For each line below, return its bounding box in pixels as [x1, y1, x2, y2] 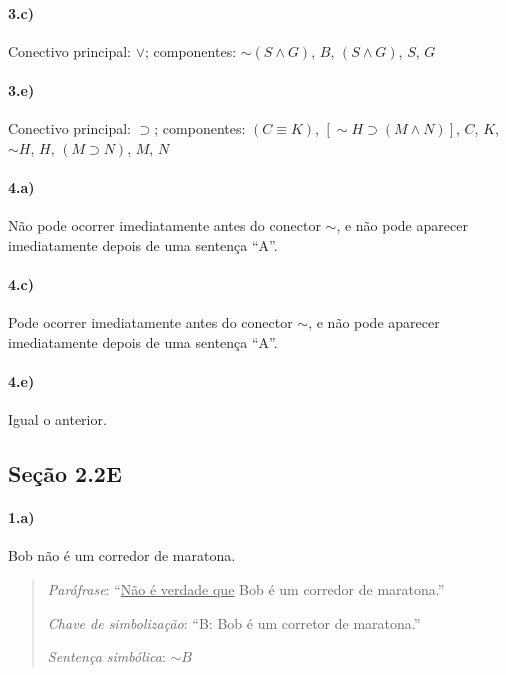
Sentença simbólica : [47, 646, 166, 667]
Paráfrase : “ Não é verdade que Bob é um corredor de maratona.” [47, 578, 445, 599]
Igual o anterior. [8, 409, 107, 430]
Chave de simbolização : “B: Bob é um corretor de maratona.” [47, 612, 421, 633]
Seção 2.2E [8, 458, 122, 489]
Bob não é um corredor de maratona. [8, 545, 236, 566]
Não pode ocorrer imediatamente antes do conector [8, 215, 321, 236]
